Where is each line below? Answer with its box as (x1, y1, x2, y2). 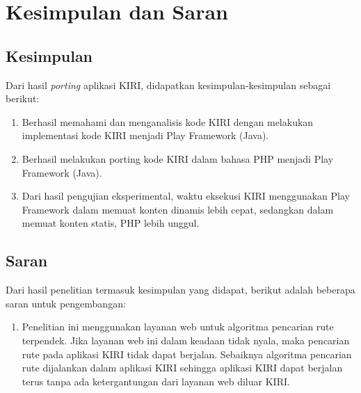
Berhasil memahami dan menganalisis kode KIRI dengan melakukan (22, 114, 314, 129)
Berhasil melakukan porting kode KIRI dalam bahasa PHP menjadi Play (22, 151, 334, 166)
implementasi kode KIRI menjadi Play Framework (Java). (22, 128, 269, 143)
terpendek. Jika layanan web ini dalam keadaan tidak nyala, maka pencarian (22, 332, 350, 347)
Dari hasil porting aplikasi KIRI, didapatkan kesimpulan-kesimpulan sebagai (6, 77, 331, 92)
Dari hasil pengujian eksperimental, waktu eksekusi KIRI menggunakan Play (22, 189, 350, 203)
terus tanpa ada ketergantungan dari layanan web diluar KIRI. (22, 374, 290, 388)
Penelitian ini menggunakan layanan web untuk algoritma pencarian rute (22, 319, 334, 334)
